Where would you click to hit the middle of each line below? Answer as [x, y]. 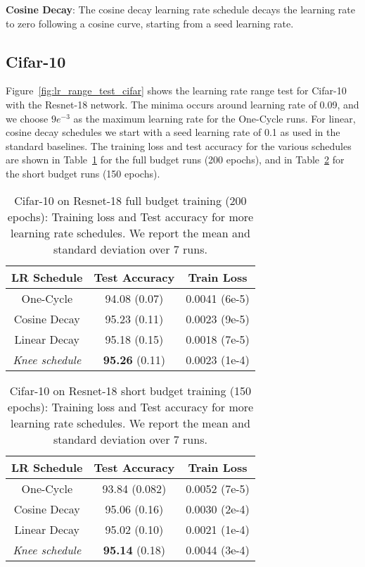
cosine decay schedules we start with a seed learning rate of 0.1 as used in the [173, 132]
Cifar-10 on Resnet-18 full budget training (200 [130, 200]
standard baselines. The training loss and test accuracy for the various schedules [179, 145]
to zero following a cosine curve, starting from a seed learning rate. [150, 23]
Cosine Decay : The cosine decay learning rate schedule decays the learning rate [181, 9]
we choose [27, 118]
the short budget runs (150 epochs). [83, 173]
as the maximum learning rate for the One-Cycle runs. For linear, [214, 118]
